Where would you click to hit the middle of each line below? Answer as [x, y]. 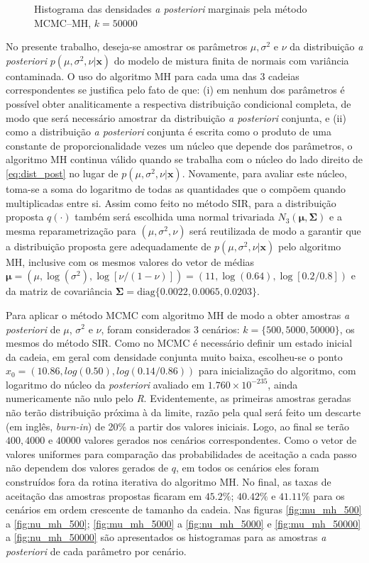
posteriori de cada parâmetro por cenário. [96, 551]
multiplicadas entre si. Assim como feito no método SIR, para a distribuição [171, 202]
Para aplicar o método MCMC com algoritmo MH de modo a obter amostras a [178, 314]
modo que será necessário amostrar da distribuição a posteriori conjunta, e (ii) [176, 117]
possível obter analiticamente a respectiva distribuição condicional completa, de [178, 103]
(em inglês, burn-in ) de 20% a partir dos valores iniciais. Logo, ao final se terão [177, 426]
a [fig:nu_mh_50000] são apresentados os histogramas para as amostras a [166, 537]
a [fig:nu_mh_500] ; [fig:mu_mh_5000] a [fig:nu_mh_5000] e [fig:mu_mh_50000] [183, 523]
